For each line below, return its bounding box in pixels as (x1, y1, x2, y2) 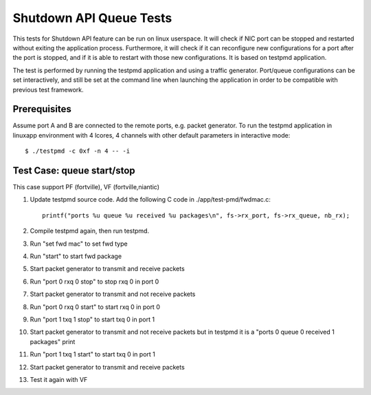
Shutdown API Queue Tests (12, 10, 172, 25)
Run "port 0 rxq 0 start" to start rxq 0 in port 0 (30, 303, 161, 311)
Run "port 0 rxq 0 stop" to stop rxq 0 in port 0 (30, 277, 159, 286)
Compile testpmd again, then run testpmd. (30, 227, 150, 235)
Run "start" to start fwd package (30, 252, 122, 261)
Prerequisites (12, 103, 71, 115)
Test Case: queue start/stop (12, 165, 135, 176)
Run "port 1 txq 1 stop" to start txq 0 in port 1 (30, 315, 155, 323)
